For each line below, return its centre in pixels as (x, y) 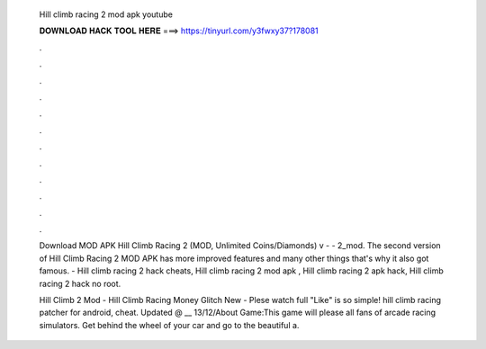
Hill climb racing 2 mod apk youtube (106, 14)
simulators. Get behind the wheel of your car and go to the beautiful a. (169, 325)
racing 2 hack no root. (80, 283)
